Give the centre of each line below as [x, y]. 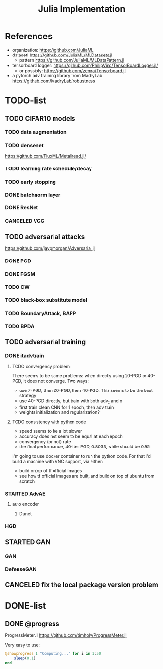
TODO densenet [24, 146]
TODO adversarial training [45, 342]
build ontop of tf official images [51, 471]
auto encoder [26, 504]
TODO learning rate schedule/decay [48, 168]
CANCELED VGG [25, 221]
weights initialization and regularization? [59, 412]
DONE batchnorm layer [33, 195]
